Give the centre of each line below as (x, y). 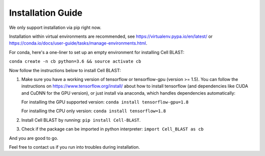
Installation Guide (46, 13)
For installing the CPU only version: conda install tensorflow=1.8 (94, 111)
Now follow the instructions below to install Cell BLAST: (65, 70)
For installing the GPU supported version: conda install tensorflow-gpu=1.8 (105, 102)
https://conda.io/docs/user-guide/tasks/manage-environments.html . (78, 43)
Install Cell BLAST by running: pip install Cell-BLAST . (81, 120)
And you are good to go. (34, 138)
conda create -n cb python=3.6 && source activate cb (75, 62)
